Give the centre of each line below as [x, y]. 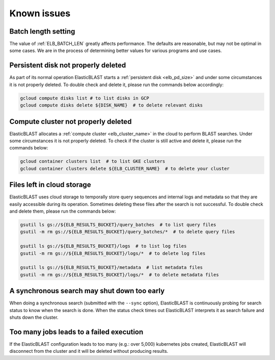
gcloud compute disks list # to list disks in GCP [85, 98]
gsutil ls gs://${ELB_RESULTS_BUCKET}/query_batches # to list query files [118, 225]
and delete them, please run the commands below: [63, 211]
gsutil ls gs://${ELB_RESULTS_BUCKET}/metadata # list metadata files [112, 267]
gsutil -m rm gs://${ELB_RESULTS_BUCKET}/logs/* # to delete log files [113, 253]
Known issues [40, 13]
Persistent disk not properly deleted [68, 66]
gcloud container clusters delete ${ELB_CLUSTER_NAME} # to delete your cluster [125, 169]
